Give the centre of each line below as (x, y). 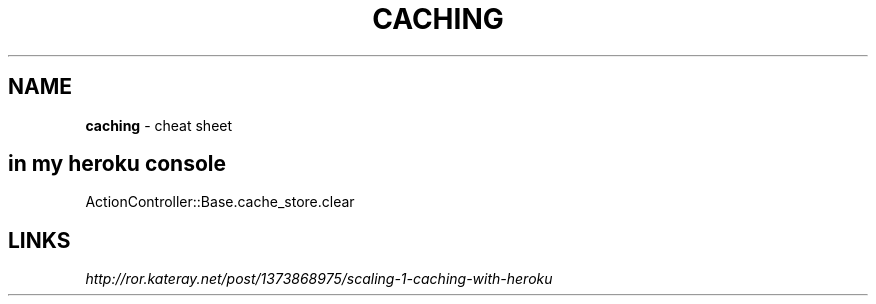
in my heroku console (117, 164)
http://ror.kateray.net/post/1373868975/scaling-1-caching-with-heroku (319, 279)
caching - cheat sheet (159, 125)
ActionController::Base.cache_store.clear (220, 202)
